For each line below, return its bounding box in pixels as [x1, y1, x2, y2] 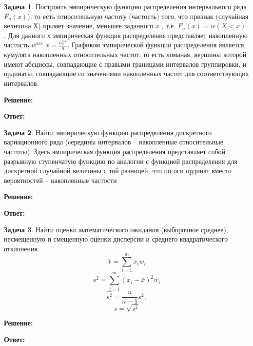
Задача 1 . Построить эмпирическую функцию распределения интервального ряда [4, 1, 247, 11]
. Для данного [4, 30, 45, 40]
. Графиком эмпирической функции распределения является [67, 40, 244, 50]
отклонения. [4, 243, 39, 253]
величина [4, 20, 31, 31]
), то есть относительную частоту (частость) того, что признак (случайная [27, 11, 249, 21]
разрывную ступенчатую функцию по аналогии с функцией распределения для [4, 156, 237, 166]
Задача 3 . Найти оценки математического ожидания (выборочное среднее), [4, 224, 228, 234]
